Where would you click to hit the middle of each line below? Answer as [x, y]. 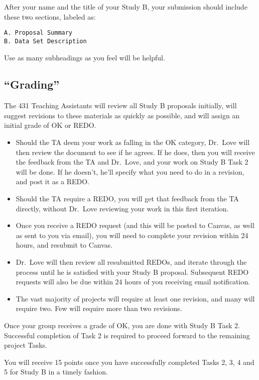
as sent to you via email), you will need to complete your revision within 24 [132, 235]
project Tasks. [26, 345]
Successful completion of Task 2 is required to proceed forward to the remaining [127, 335]
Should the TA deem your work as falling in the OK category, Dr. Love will [133, 142]
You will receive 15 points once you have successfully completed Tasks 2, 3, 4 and [129, 362]
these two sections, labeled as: [50, 16]
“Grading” [32, 84]
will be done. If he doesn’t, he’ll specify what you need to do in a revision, [130, 171]
